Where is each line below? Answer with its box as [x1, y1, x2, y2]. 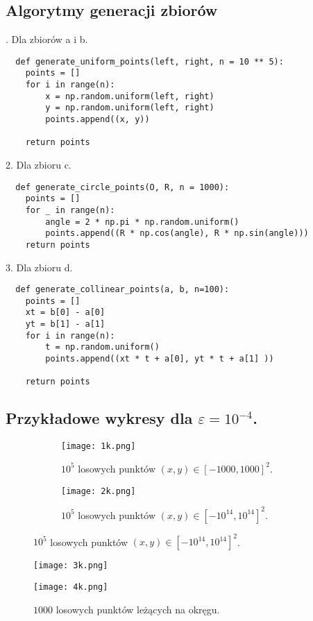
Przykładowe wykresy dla [6, 407, 193, 429]
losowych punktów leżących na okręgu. [56, 602, 220, 616]
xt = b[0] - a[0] [25, 307, 105, 318]
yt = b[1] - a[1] [25, 319, 105, 330]
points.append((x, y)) [45, 114, 150, 125]
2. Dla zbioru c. [6, 158, 71, 172]
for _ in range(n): [25, 205, 115, 215]
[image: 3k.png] [33, 561, 108, 571]
